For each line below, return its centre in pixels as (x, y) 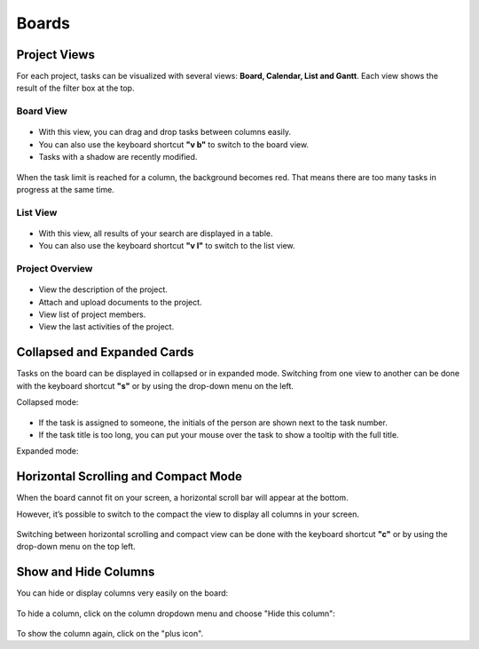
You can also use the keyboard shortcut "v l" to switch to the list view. (167, 246)
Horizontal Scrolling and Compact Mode (130, 476)
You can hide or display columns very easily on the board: (122, 593)
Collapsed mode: (47, 402)
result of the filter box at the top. (75, 88)
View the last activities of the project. (106, 327)
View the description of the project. (103, 289)
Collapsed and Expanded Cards (105, 352)
